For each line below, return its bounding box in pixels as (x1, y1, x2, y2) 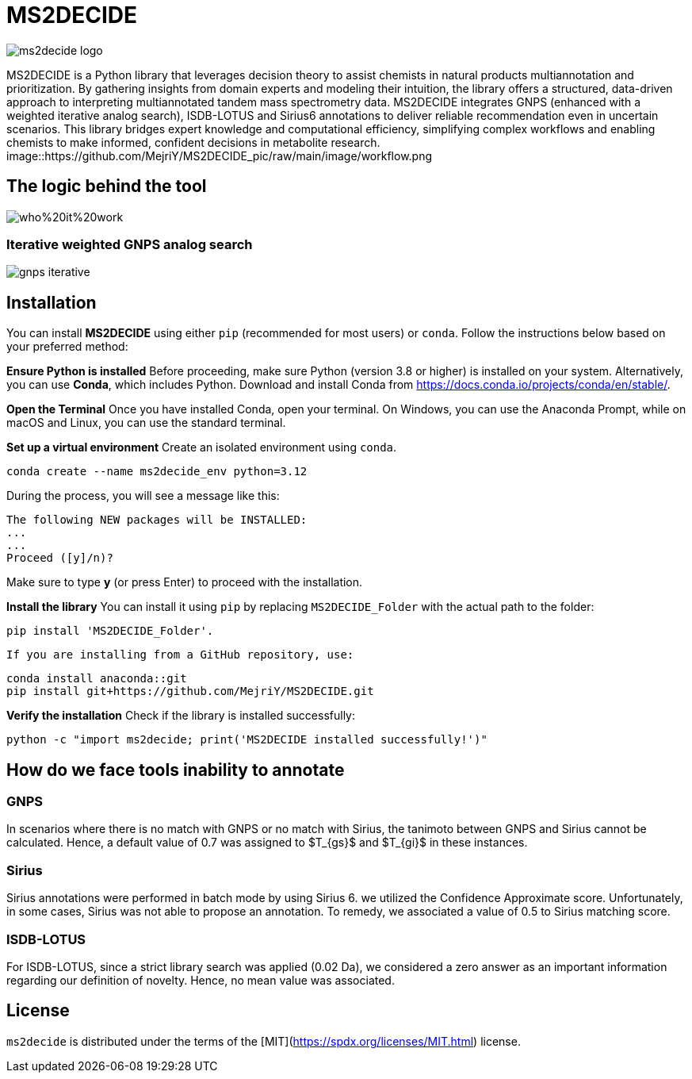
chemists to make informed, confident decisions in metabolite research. (6, 135, 380, 149)
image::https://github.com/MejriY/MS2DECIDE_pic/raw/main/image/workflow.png (6, 148, 433, 163)
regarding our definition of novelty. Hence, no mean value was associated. (6, 973, 395, 987)
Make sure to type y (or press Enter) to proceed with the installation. (6, 575, 363, 589)
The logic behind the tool (6, 176, 207, 197)
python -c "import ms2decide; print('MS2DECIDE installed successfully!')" (6, 733, 487, 747)
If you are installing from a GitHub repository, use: (6, 648, 354, 662)
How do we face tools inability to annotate (6, 759, 345, 780)
